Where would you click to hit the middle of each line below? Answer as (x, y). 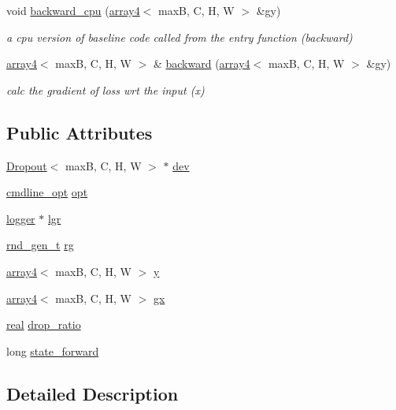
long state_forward (53, 350)
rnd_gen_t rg (40, 245)
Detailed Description (93, 393)
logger (21, 218)
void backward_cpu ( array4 (73, 10)
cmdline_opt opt (47, 192)
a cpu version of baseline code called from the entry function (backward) (179, 37)
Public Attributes (80, 132)
